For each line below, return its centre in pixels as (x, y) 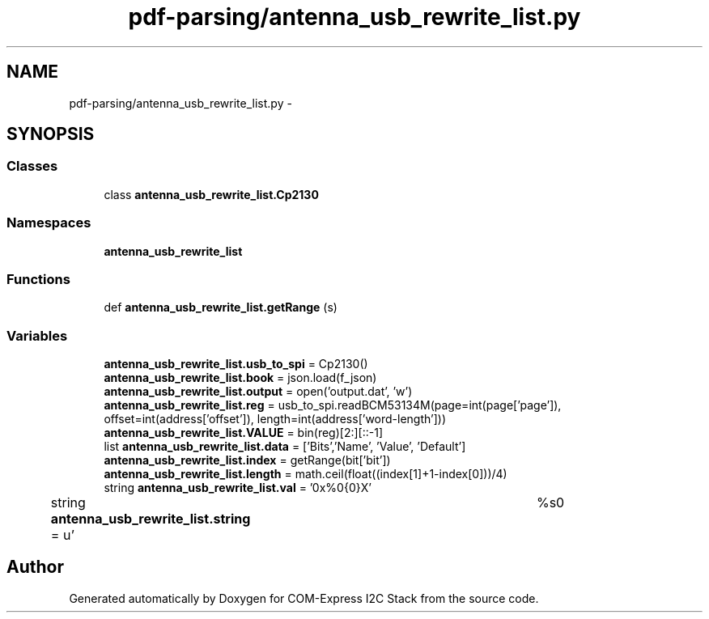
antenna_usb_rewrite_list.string (151, 519)
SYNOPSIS (51, 134)
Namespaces (49, 223)
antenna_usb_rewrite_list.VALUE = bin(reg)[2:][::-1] (244, 433)
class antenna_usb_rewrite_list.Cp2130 (211, 194)
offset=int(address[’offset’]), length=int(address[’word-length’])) (275, 419)
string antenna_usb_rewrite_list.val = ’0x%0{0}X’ (238, 488)
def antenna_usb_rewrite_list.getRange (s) (221, 307)
